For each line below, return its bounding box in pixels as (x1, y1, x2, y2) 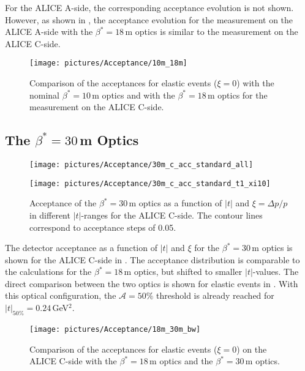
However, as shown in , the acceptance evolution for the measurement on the (5, 13, 293, 26)
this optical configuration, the (5, 289, 116, 302)
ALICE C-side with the (29, 354, 117, 367)
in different (29, 208, 70, 221)
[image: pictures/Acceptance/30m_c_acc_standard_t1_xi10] (29, 179, 271, 188)
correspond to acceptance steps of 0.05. (29, 220, 176, 233)
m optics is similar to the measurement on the (125, 25, 298, 38)
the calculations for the (5, 265, 92, 278)
